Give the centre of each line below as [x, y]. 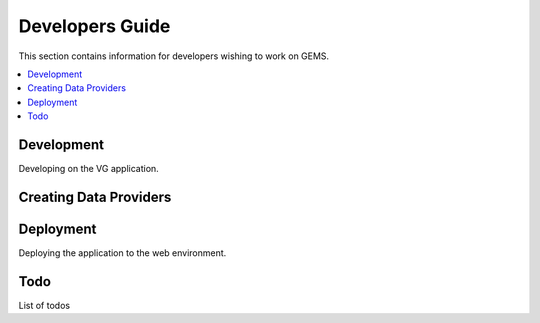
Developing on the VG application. [88, 169]
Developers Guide [94, 26]
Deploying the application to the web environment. [122, 252]
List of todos [44, 305]
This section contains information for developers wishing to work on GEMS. [174, 56]
